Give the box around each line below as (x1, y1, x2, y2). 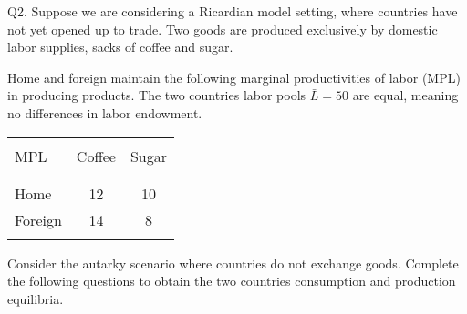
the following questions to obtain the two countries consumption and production (7, 271, 456, 290)
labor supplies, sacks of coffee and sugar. (7, 37, 233, 56)
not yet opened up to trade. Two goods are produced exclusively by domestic (7, 19, 438, 38)
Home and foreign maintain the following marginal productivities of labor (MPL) (7, 67, 461, 86)
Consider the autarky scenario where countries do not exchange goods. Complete (7, 253, 459, 272)
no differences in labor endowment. (7, 103, 202, 122)
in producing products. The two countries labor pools (7, 86, 306, 105)
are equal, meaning (352, 86, 459, 105)
